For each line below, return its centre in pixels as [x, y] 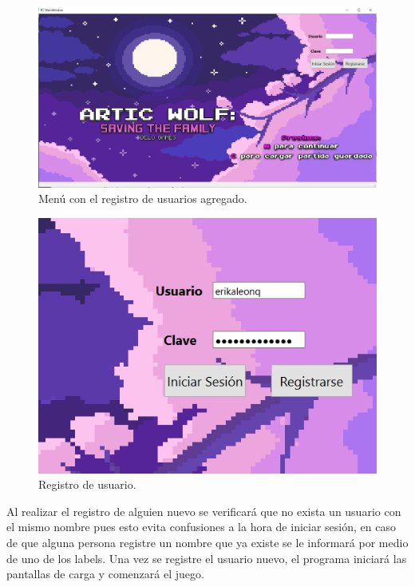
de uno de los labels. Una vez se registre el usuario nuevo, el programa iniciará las [207, 558]
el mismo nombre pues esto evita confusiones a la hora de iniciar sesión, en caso [201, 527]
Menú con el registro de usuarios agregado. [143, 198]
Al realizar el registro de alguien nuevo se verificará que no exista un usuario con [204, 511]
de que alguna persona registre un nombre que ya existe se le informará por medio [207, 542]
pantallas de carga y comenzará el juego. [105, 574]
